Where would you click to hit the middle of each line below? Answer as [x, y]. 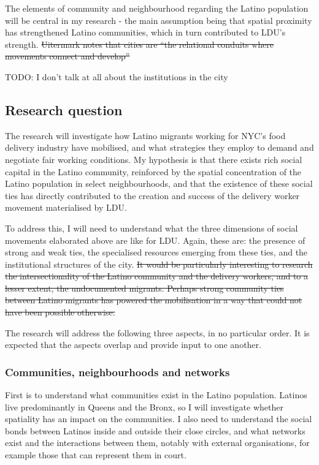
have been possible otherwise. [60, 312]
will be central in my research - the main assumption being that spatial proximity [159, 20]
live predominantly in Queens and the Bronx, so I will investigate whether [144, 406]
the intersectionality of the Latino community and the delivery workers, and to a [157, 276]
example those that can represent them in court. [96, 455]
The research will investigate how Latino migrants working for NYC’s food [145, 135]
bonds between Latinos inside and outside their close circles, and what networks [155, 430]
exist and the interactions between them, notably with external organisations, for [157, 443]
